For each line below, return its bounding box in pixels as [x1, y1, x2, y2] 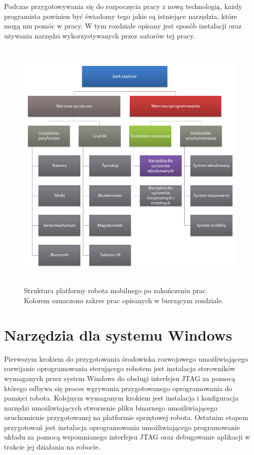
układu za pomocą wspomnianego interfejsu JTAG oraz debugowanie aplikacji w [4, 432, 250, 442]
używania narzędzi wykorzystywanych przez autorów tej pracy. [4, 30, 195, 40]
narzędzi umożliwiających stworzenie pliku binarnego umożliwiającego [4, 402, 218, 413]
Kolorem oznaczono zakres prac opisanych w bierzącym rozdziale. [24, 295, 224, 305]
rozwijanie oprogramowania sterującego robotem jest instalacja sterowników [4, 363, 236, 374]
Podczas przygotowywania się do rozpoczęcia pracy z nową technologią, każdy [4, 1, 243, 11]
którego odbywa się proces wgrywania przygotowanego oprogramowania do [4, 383, 233, 393]
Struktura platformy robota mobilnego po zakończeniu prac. [24, 285, 208, 296]
